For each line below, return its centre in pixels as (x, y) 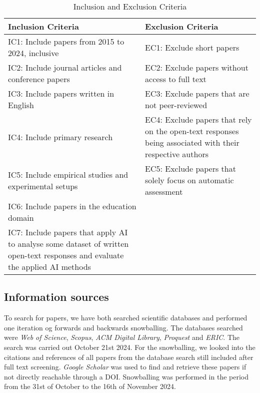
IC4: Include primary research (60, 137)
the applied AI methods (49, 267)
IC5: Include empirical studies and (68, 174)
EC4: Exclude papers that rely (198, 119)
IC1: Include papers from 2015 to (66, 41)
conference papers (39, 79)
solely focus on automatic (189, 180)
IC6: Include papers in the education (72, 206)
